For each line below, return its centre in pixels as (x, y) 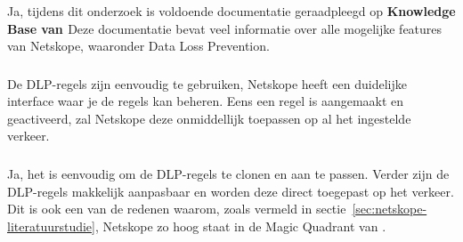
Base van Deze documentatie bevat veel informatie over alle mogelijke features (225, 28)
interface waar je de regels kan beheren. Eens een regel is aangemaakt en (206, 101)
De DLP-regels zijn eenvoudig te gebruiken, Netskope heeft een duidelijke (207, 83)
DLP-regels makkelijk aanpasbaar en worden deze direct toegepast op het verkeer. (231, 191)
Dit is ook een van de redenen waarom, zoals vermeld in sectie (177, 209)
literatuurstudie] (51, 226)
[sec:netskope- (390, 209)
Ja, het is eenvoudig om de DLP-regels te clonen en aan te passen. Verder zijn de (228, 173)
